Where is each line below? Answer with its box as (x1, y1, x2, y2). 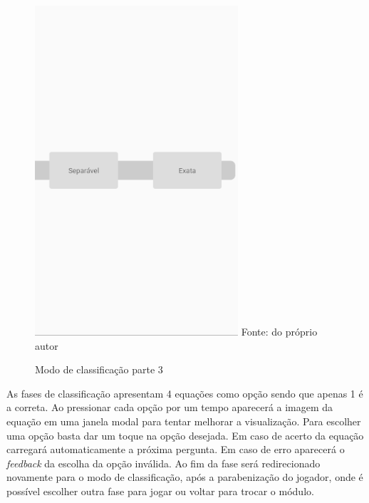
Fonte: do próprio (241, 324, 318, 338)
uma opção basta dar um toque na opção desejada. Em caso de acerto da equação (6, 427, 364, 442)
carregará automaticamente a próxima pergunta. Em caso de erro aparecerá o (6, 442, 345, 457)
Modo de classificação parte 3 (35, 362, 163, 377)
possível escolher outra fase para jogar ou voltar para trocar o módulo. (6, 483, 314, 498)
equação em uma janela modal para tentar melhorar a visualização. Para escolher (6, 413, 361, 428)
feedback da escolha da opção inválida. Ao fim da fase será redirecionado (6, 455, 321, 470)
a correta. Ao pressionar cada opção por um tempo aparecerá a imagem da (6, 400, 333, 415)
